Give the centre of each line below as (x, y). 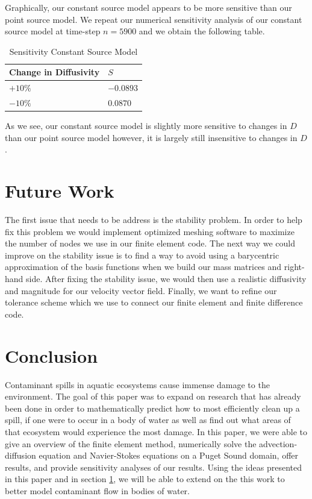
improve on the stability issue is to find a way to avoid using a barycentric (142, 255)
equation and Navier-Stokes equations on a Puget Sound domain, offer (169, 455)
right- (294, 267)
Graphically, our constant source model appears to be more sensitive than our (148, 7)
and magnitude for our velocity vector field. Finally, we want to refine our (141, 290)
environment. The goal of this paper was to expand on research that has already (153, 396)
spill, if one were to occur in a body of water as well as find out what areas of (148, 420)
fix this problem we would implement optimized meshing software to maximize (150, 231)
